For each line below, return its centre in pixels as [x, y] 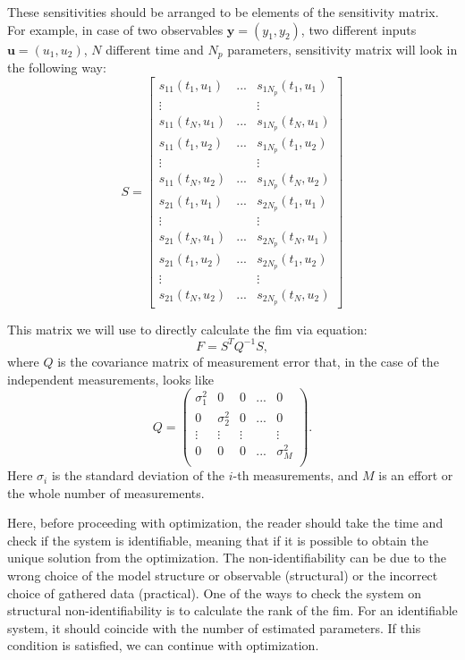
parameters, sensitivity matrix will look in [342, 49]
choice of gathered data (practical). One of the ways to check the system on [215, 592]
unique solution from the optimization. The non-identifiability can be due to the [227, 558]
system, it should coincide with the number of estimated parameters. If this [214, 627]
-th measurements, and [296, 475]
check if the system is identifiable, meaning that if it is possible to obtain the [218, 540]
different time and [155, 49]
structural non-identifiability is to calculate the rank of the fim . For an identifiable [232, 610]
